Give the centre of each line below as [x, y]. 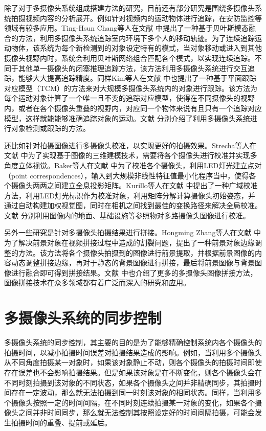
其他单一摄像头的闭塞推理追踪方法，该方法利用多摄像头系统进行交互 [133, 68]
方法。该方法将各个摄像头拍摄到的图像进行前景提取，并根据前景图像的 [136, 252]
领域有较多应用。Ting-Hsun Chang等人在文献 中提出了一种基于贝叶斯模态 [127, 28]
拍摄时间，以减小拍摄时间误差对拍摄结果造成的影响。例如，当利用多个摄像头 [133, 352]
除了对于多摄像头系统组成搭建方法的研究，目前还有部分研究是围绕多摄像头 [129, 8]
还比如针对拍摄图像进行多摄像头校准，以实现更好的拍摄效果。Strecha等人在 [130, 145]
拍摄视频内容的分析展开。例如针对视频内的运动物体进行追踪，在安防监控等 [136, 18]
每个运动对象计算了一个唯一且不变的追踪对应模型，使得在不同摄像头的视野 [129, 98]
